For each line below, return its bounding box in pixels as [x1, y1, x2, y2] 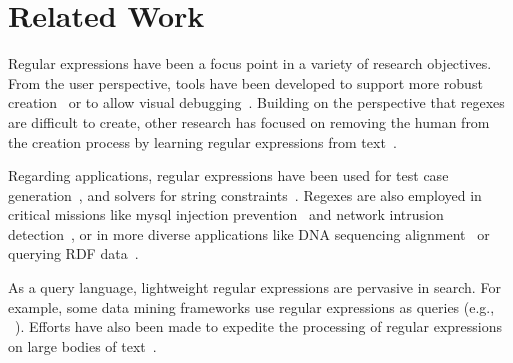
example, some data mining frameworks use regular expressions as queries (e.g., [8, 296, 495, 317]
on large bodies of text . [8, 335, 157, 356]
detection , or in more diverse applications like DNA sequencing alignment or [8, 223, 490, 244]
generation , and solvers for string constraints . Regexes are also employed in [8, 184, 482, 205]
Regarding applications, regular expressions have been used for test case [8, 165, 449, 186]
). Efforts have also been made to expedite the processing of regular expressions [15, 316, 503, 337]
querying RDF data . [8, 243, 139, 264]
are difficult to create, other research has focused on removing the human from [8, 111, 490, 132]
